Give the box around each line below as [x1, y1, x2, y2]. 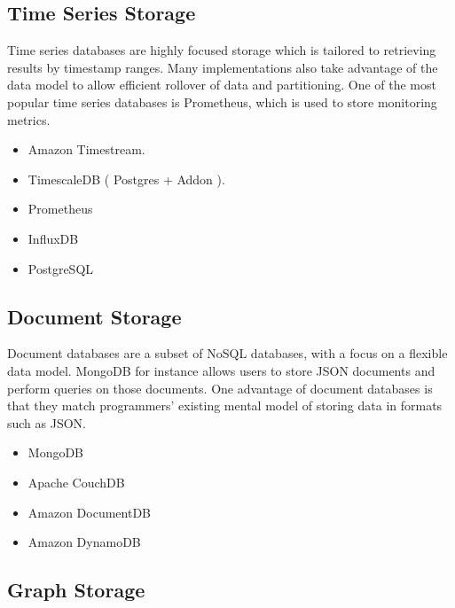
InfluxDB [27, 229, 79, 247]
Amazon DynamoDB [27, 533, 141, 551]
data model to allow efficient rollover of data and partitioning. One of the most [7, 75, 436, 94]
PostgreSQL [27, 259, 94, 277]
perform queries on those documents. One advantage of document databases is [7, 378, 433, 397]
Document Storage [7, 302, 182, 330]
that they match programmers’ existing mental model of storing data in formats [7, 396, 443, 415]
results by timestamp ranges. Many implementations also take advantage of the [7, 58, 438, 76]
